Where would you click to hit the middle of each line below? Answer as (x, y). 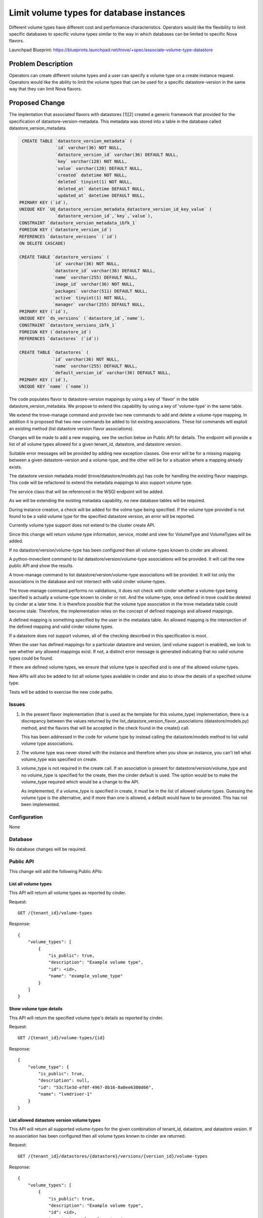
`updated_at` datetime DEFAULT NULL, (100, 196)
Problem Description (41, 64)
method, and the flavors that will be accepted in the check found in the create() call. (105, 728)
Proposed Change (37, 103)
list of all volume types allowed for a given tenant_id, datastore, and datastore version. (95, 444)
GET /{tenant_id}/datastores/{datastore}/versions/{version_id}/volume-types (113, 1156)
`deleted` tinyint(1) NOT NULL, (94, 182)
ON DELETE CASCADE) (42, 243)
